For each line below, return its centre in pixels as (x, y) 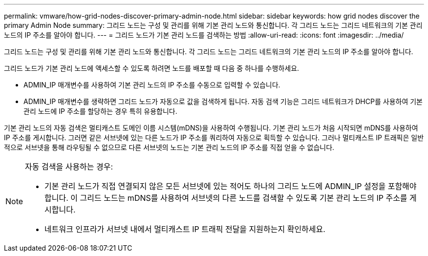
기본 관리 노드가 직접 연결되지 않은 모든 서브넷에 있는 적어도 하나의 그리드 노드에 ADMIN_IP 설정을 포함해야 (231, 186)
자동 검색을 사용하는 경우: (69, 167)
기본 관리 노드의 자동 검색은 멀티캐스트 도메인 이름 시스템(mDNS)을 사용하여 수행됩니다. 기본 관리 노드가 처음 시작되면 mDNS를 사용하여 (211, 128)
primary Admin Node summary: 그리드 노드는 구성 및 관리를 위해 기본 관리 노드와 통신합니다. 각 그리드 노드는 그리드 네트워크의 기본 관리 (213, 25)
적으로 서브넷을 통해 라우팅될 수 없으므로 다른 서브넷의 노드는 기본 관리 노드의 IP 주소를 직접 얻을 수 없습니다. (169, 147)
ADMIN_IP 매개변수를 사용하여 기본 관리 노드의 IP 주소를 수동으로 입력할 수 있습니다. (152, 85)
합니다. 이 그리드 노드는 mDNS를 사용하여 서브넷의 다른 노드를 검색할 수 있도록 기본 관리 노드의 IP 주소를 (226, 198)
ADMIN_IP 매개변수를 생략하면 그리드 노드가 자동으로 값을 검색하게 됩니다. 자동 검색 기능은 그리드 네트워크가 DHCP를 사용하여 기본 (223, 101)
